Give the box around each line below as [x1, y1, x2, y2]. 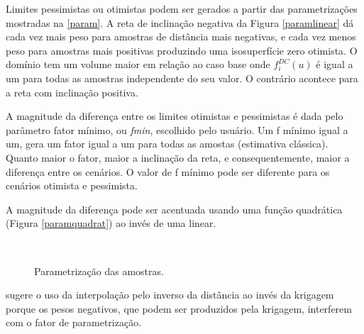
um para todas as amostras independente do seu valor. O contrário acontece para [6, 70, 358, 85]
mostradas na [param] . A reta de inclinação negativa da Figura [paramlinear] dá [6, 15, 354, 30]
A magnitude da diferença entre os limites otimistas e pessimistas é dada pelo [6, 108, 343, 123]
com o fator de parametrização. [6, 315, 142, 330]
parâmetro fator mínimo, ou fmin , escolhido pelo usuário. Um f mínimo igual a [6, 122, 348, 137]
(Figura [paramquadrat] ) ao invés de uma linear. [6, 216, 216, 230]
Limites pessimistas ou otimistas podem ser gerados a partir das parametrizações [6, 1, 358, 16]
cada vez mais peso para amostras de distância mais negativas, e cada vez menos [6, 29, 356, 44]
